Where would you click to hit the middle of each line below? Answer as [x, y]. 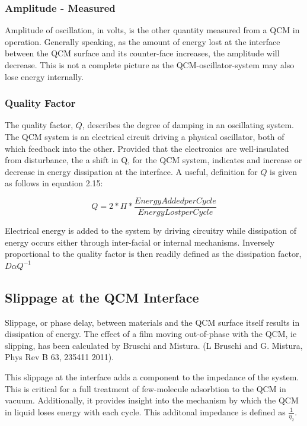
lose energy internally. [44, 76]
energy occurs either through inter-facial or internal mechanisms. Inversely [140, 242]
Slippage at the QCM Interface [102, 297]
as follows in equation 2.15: [54, 183]
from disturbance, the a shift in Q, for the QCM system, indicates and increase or [153, 160]
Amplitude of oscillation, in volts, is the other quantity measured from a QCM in [152, 30]
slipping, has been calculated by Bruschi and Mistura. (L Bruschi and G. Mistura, [154, 345]
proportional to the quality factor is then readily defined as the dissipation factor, [153, 254]
